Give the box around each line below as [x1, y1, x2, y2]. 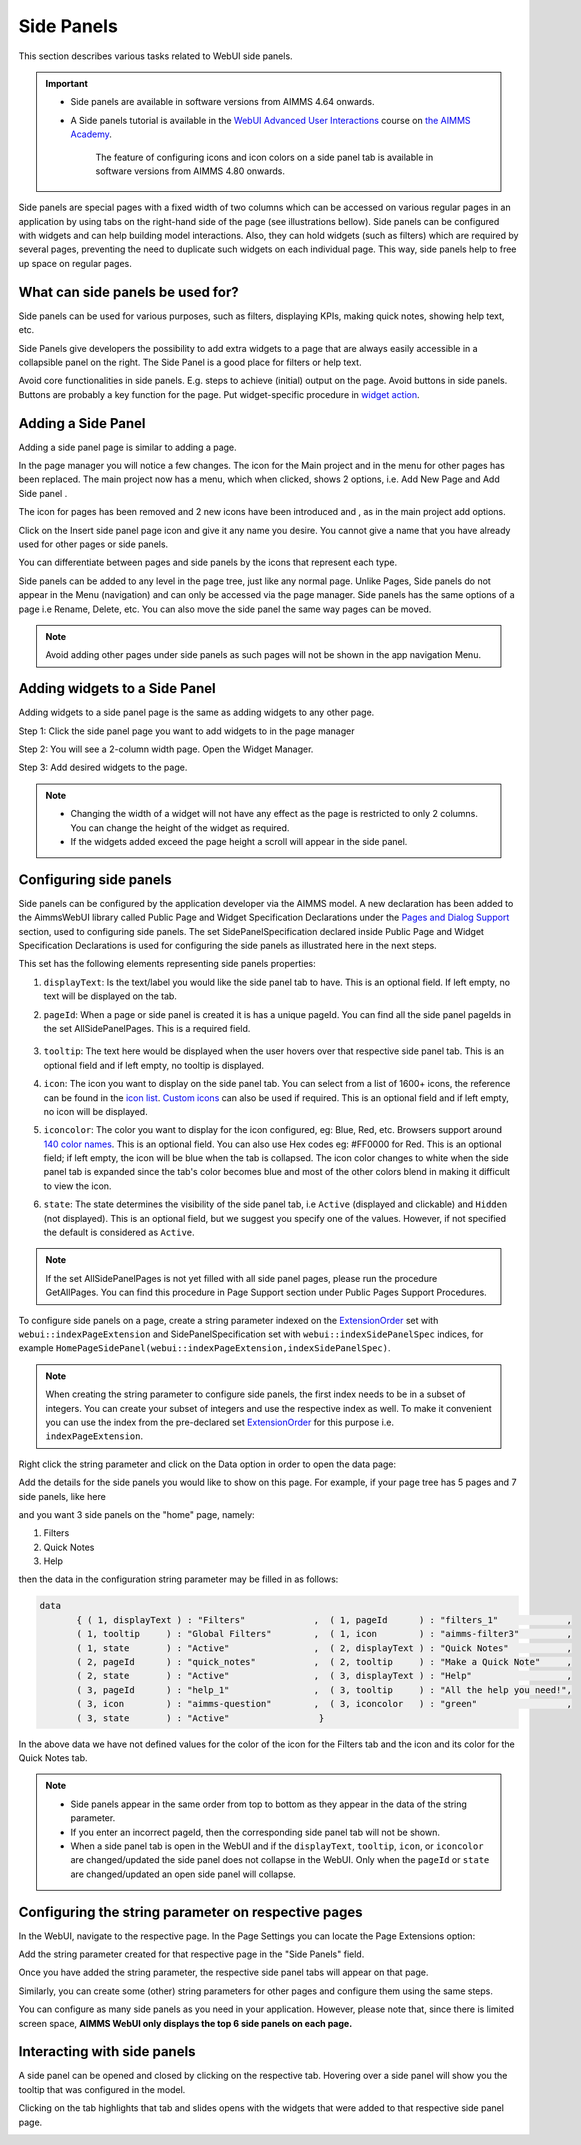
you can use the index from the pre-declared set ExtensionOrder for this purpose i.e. [45, 1416, 395, 1428]
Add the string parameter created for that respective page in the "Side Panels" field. [18, 1948, 365, 1960]
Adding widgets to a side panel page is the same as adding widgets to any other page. [18, 706, 375, 719]
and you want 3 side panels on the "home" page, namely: [18, 1508, 255, 1520]
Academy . [70, 128, 112, 140]
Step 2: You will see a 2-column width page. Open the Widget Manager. [18, 743, 314, 755]
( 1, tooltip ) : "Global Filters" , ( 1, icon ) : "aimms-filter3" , [76, 1628, 572, 1640]
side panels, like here [18, 1490, 107, 1502]
